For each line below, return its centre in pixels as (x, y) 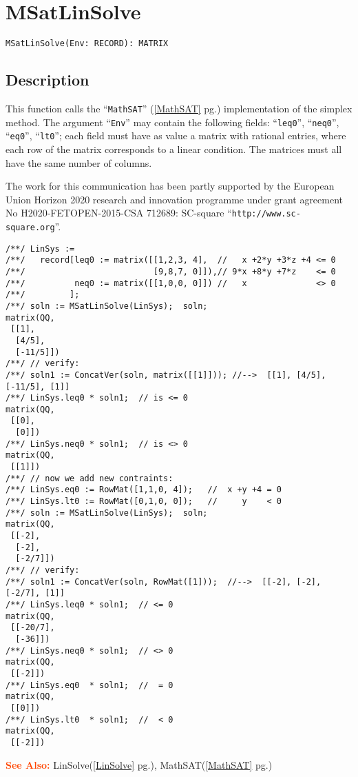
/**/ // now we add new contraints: (89, 478)
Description (48, 80)
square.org (30, 227)
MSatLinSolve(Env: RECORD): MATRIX (87, 44)
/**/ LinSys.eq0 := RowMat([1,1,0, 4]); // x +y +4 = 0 (144, 490)
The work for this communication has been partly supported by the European (170, 186)
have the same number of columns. (79, 162)
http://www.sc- (266, 214)
